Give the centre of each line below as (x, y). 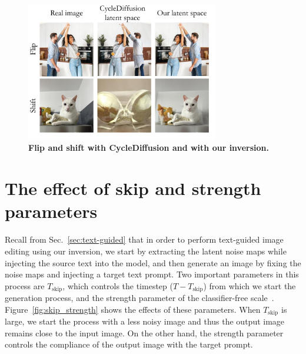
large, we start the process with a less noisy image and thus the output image (145, 321)
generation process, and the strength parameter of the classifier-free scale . (139, 298)
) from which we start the (250, 285)
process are (25, 285)
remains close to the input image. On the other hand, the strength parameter (144, 333)
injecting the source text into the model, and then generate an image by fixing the (153, 262)
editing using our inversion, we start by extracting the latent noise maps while (146, 251)
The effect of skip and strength (133, 188)
